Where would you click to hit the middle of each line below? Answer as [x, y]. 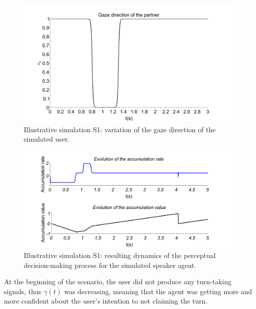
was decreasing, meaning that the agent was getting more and [158, 291]
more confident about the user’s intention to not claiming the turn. [106, 301]
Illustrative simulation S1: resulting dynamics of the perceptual [120, 255]
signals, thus [23, 291]
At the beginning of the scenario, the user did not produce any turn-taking [118, 282]
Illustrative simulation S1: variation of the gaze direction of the [120, 129]
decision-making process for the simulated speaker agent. [110, 265]
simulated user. [47, 139]
